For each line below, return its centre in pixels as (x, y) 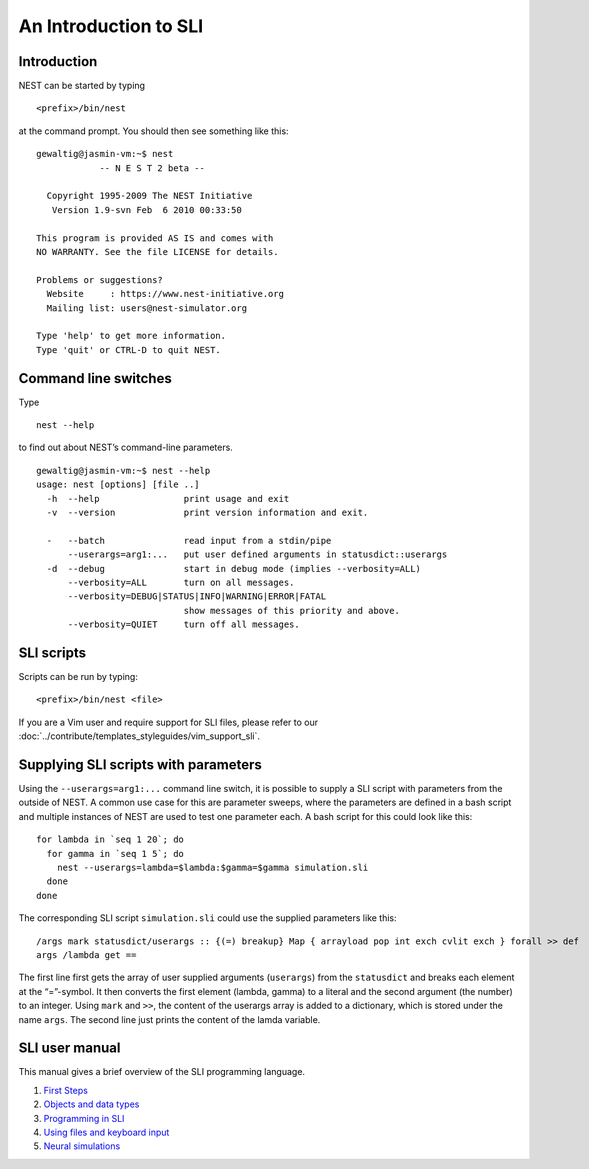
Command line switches (95, 378)
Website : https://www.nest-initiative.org (165, 294)
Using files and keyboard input (106, 1132)
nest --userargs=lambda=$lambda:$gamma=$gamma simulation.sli (212, 868)
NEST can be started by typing (81, 86)
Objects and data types (91, 1104)
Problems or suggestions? (100, 279)
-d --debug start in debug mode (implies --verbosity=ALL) (234, 568)
